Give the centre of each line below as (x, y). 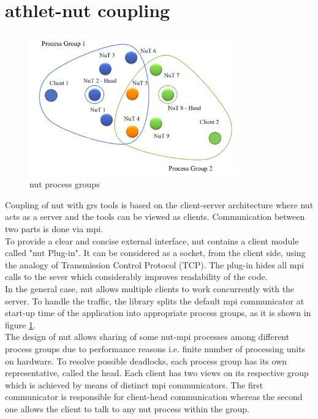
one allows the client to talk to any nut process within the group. (127, 408)
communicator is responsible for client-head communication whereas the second (154, 397)
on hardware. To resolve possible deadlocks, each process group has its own (146, 360)
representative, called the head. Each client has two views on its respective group (157, 373)
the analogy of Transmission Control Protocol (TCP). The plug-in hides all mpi (155, 264)
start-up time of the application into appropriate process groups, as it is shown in (158, 313)
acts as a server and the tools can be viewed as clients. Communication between (155, 217)
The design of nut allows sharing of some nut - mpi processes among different (147, 337)
